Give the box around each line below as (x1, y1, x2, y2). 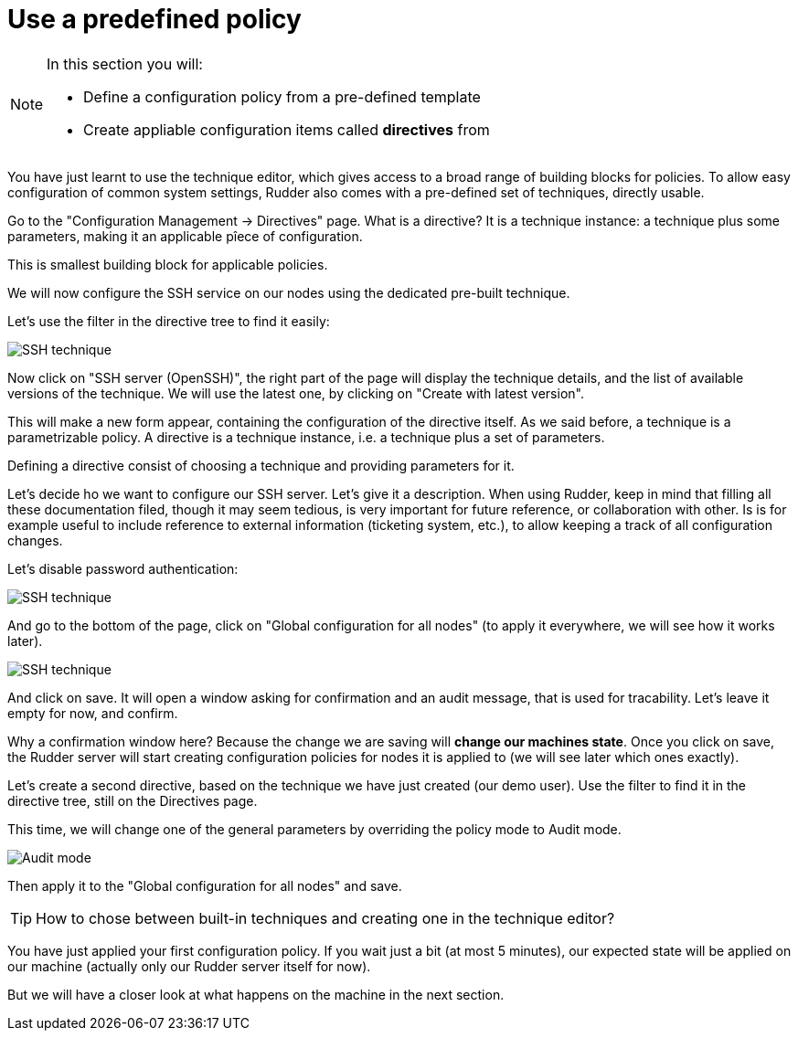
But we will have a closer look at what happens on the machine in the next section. (7, 986, 505, 1002)
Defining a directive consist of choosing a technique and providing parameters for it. (7, 457, 515, 473)
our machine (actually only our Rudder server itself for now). (7, 958, 371, 974)
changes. (7, 532, 63, 548)
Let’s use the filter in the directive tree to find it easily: (7, 312, 330, 329)
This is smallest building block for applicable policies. (7, 256, 328, 272)
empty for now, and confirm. (7, 704, 178, 721)
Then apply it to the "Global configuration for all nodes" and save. (7, 877, 402, 894)
